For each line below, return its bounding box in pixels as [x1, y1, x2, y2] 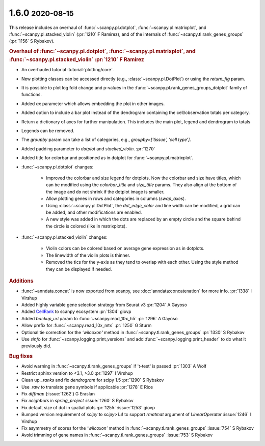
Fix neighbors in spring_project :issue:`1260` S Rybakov [21, 398, 133, 404]
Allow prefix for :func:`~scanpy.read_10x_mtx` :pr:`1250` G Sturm [21, 322, 152, 329]
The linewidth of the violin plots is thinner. [46, 252, 131, 258]
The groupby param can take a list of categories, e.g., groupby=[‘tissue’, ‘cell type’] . [21, 137, 191, 142]
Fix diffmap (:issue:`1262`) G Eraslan [21, 391, 95, 397]
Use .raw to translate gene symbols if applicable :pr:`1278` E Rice [21, 384, 153, 390]
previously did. [21, 343, 52, 349]
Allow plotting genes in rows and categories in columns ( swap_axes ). [46, 195, 186, 201]
